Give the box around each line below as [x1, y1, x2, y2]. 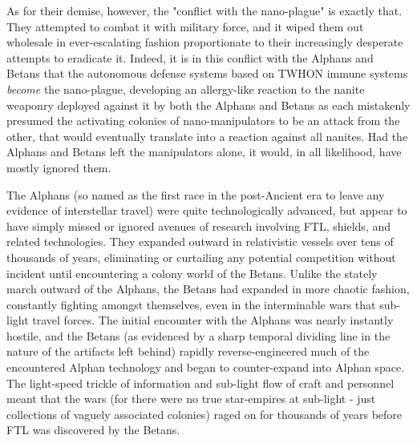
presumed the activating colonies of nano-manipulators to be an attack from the [6, 112, 400, 129]
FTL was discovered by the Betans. [6, 421, 180, 438]
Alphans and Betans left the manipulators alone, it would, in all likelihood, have [6, 143, 402, 160]
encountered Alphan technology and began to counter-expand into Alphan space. [6, 359, 405, 376]
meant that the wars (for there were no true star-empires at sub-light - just [6, 390, 376, 407]
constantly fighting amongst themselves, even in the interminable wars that [6, 296, 376, 312]
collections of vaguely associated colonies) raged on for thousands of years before [6, 405, 403, 422]
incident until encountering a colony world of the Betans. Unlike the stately [6, 264, 378, 281]
